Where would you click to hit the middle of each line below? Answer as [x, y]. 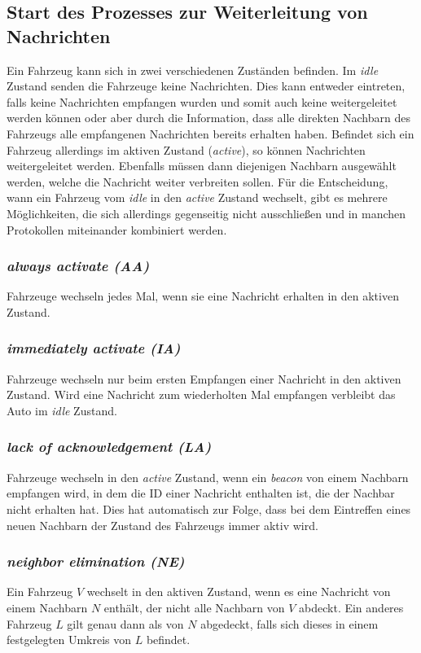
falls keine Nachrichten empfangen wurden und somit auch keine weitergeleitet [202, 101]
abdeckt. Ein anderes [351, 607]
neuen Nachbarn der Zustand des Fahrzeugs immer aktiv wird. [162, 525]
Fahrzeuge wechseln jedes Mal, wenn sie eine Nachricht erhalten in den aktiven [203, 296]
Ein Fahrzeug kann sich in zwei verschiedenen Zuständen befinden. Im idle [193, 70]
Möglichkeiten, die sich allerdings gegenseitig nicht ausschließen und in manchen [206, 213]
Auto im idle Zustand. [62, 410]
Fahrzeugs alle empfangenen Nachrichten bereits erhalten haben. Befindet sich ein [210, 133]
